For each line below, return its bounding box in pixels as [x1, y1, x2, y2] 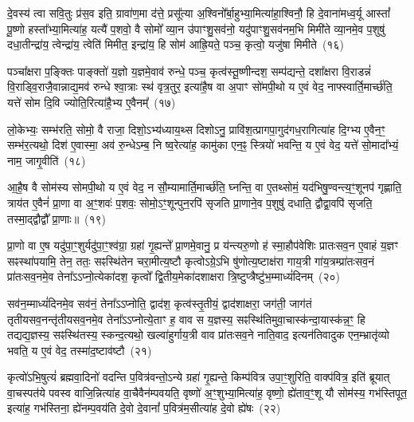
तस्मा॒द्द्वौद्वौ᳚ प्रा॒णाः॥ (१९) [7, 210, 107, 227]
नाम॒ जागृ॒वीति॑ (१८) [7, 152, 86, 168]
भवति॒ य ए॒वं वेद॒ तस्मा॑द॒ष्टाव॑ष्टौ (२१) [7, 341, 152, 358]
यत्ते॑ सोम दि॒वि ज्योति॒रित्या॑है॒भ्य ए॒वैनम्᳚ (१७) [7, 93, 176, 110]
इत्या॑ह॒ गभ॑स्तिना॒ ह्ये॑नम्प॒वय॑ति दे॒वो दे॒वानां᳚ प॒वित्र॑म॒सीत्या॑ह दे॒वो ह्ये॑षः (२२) [7, 400, 281, 416]
